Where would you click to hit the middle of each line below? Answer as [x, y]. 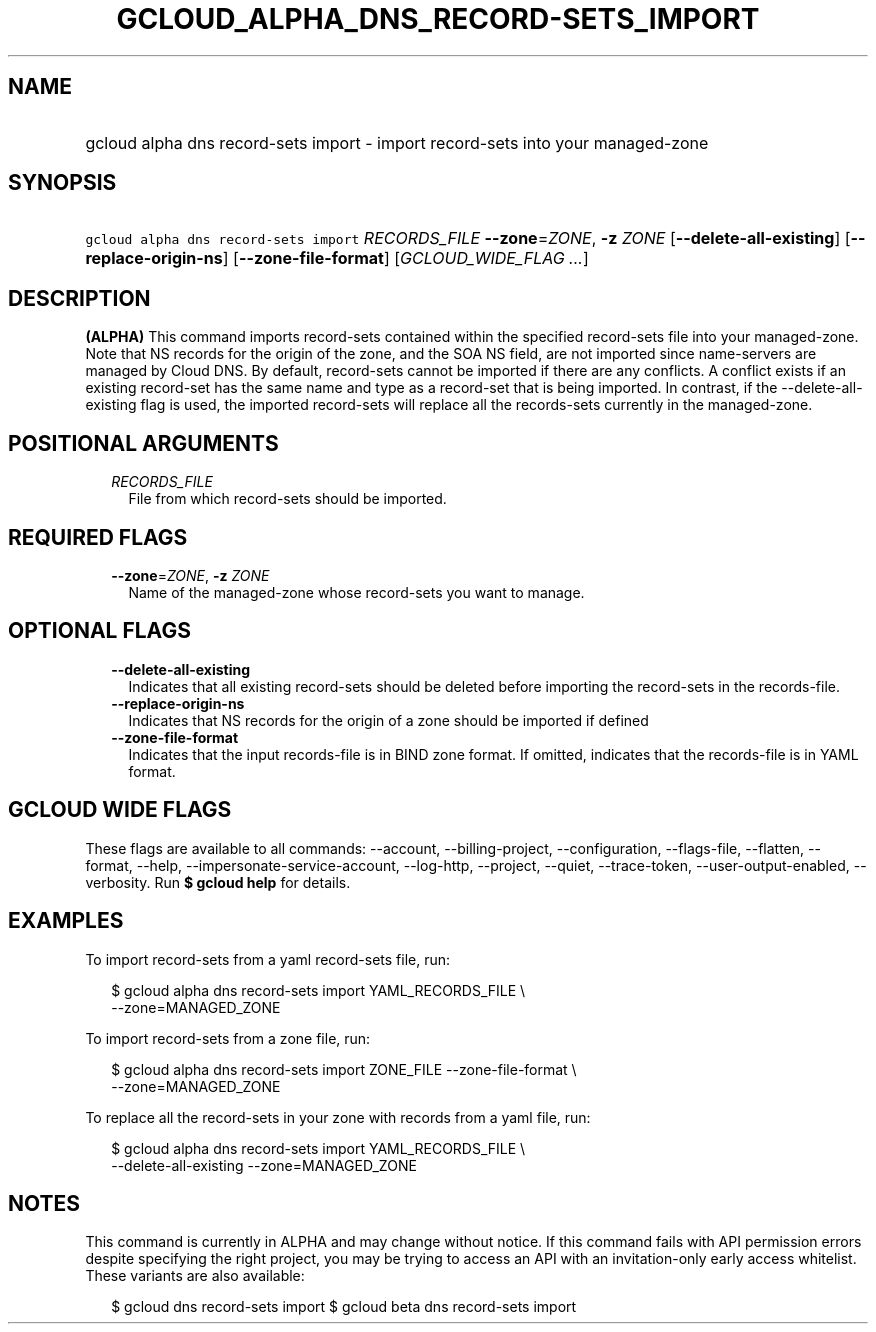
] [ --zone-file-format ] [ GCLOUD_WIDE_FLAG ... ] [405, 258]
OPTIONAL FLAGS [99, 631]
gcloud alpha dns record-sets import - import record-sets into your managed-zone [397, 142]
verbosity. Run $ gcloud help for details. [218, 882]
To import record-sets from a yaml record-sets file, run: [268, 959]
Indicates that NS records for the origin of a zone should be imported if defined [388, 720]
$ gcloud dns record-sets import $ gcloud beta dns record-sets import [344, 1307]
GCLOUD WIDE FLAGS [120, 810]
